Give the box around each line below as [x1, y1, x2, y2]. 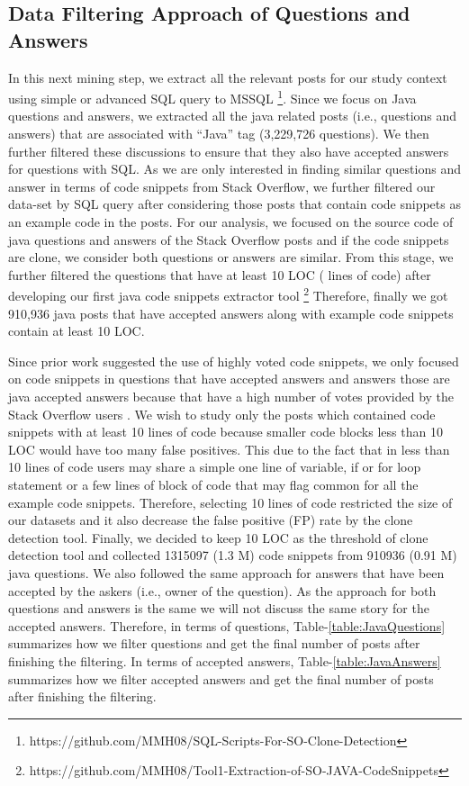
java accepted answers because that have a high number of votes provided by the [8, 387, 455, 405]
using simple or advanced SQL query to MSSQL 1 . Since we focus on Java [8, 86, 417, 107]
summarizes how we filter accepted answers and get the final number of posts [8, 669, 434, 688]
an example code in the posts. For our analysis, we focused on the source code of [8, 212, 454, 230]
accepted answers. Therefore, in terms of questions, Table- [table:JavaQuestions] [8, 616, 446, 635]
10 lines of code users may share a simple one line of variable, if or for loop [8, 457, 421, 476]
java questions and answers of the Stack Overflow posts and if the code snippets [8, 230, 449, 248]
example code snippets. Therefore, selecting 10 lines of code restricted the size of [8, 492, 453, 511]
